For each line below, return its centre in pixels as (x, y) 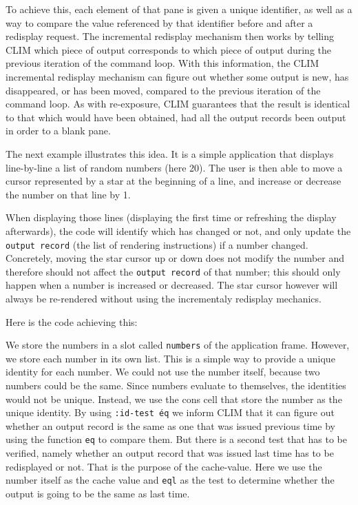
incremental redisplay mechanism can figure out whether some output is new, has (177, 76)
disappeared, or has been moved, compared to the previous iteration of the (163, 90)
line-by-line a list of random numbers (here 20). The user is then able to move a (174, 167)
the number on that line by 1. (68, 194)
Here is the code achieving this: (72, 321)
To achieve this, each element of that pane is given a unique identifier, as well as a (179, 9)
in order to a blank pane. (58, 131)
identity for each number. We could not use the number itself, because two (163, 372)
